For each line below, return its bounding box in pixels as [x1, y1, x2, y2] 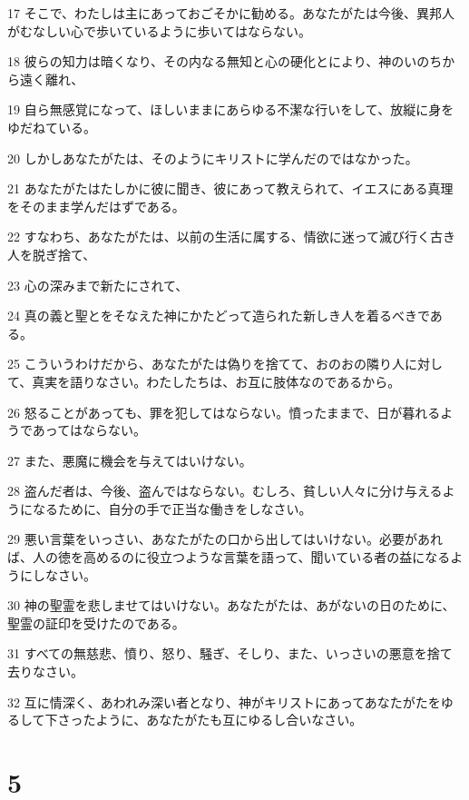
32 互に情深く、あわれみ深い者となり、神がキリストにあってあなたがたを [7, 692, 441, 711]
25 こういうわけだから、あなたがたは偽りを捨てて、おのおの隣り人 [7, 354, 405, 373]
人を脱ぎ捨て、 [7, 244, 96, 263]
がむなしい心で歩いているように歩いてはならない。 [7, 21, 311, 40]
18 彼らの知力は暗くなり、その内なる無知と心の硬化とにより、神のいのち [7, 52, 443, 71]
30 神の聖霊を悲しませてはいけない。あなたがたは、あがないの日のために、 [7, 596, 455, 615]
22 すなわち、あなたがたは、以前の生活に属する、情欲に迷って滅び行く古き [7, 227, 455, 246]
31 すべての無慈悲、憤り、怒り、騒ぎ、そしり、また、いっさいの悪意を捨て [7, 644, 453, 663]
